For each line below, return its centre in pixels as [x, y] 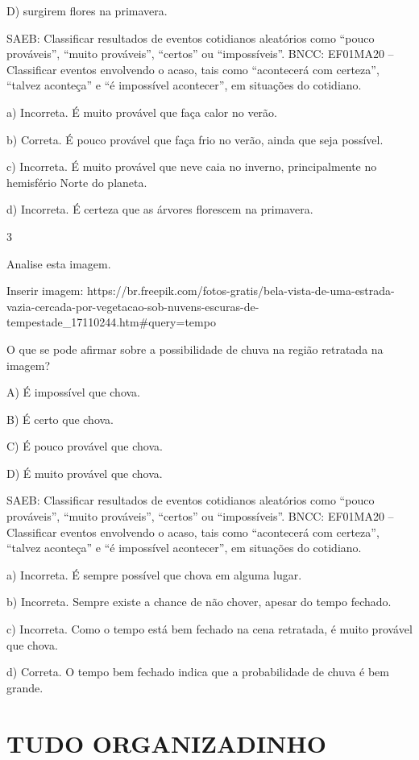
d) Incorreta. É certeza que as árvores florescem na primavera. [160, 209]
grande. [25, 687]
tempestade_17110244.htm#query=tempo [111, 322]
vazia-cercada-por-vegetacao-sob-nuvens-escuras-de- [133, 306]
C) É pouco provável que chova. [85, 446]
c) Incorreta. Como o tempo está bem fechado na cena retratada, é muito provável [209, 629]
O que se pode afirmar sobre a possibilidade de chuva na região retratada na [195, 349]
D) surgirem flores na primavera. [87, 10]
